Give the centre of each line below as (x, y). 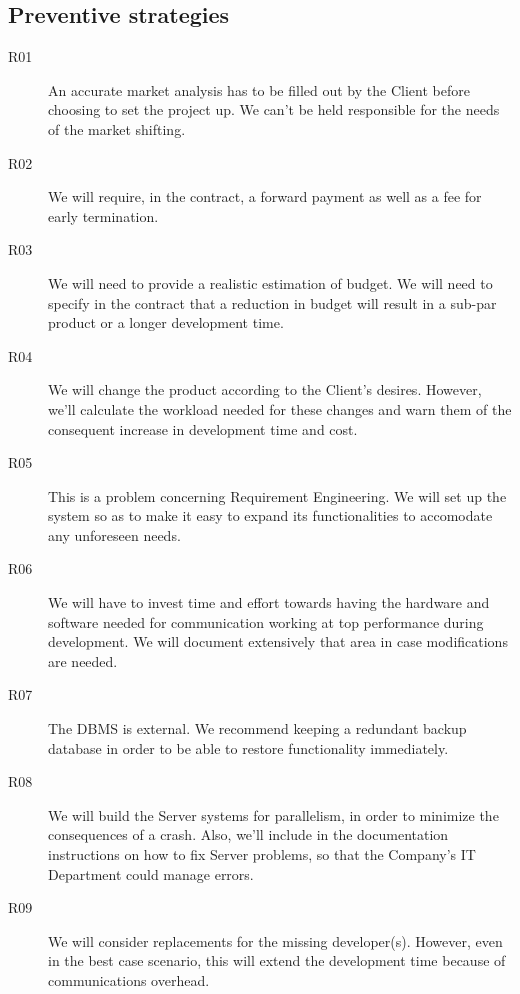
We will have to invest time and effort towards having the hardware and (269, 602)
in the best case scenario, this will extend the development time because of (277, 960)
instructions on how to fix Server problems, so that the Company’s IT (262, 854)
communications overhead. (129, 979)
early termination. (103, 215)
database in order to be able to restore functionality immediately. (248, 747)
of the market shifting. (117, 128)
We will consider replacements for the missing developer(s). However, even (275, 940)
